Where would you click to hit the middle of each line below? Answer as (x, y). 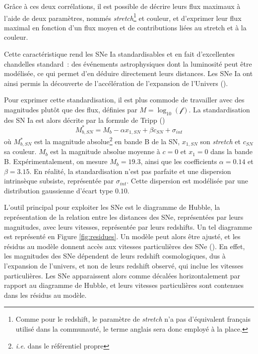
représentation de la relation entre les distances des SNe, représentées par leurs (124, 217)
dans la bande (232, 151)
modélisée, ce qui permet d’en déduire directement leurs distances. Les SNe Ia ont (129, 73)
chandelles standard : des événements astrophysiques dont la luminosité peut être (128, 63)
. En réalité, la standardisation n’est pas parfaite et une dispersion (130, 171)
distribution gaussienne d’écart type (59, 190)
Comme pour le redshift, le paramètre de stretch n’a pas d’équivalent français (133, 319)
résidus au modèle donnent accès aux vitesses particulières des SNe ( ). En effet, (125, 246)
